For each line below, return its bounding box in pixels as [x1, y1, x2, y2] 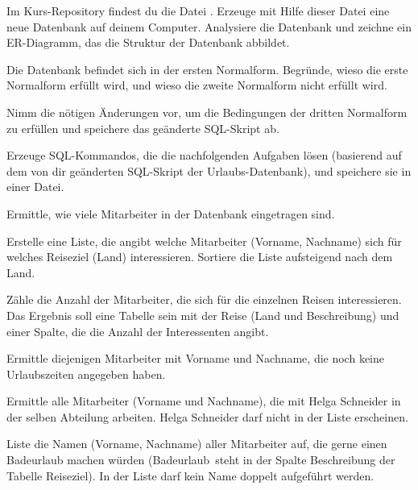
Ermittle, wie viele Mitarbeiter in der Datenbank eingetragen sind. [6, 205, 335, 222]
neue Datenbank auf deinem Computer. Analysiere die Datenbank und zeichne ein [6, 18, 412, 35]
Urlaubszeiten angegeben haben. [6, 365, 166, 382]
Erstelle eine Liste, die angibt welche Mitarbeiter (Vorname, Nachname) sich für [6, 232, 402, 249]
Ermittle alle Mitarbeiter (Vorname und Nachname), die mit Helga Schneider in [6, 392, 401, 409]
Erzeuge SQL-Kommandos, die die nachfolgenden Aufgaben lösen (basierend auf [6, 147, 402, 164]
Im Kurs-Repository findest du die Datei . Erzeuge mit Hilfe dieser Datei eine [6, 2, 390, 19]
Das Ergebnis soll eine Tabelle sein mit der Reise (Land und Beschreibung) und [6, 306, 399, 323]
